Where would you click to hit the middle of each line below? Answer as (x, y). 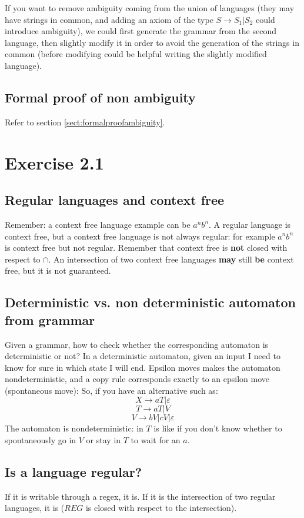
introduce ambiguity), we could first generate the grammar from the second (141, 31)
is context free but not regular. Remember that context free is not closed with (146, 248)
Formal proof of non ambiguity (100, 97)
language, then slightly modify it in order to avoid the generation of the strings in (152, 42)
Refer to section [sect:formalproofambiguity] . (85, 122)
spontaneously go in (41, 440)
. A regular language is (250, 224)
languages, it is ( (35, 508)
